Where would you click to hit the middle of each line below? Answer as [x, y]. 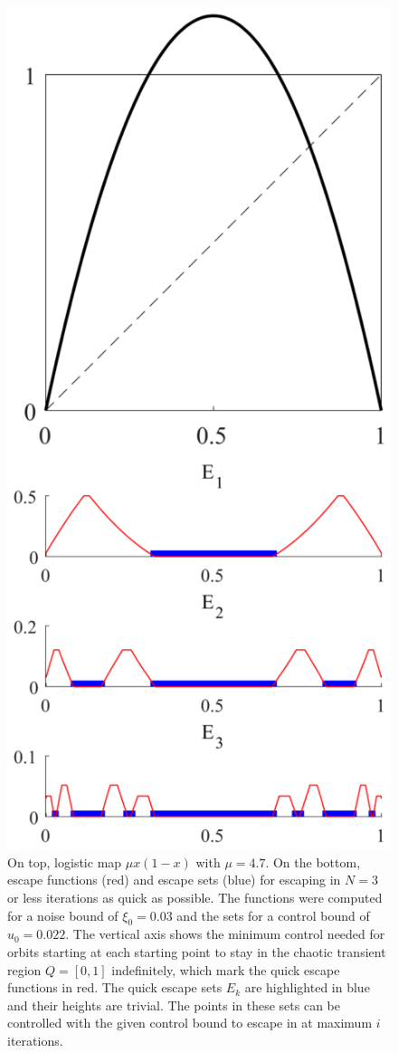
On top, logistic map [65, 862]
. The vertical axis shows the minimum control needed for [225, 934]
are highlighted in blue [307, 987]
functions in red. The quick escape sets [115, 987]
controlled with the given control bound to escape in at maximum [190, 1023]
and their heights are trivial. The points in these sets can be [174, 1005]
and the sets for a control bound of [273, 915]
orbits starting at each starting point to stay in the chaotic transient [197, 952]
